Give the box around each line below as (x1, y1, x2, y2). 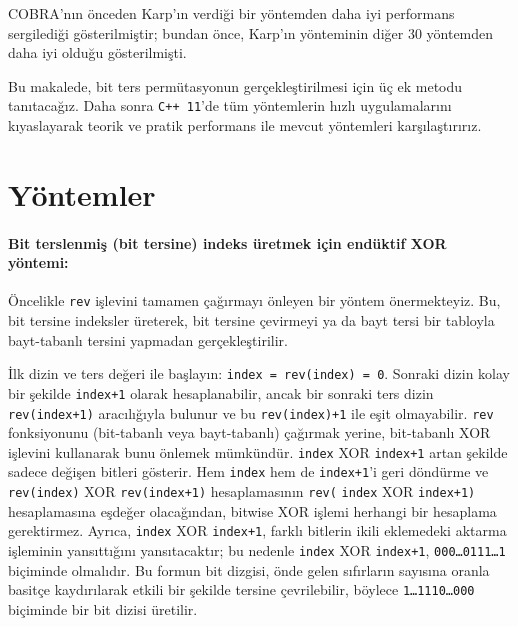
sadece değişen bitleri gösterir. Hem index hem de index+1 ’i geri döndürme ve (8, 461, 489, 482)
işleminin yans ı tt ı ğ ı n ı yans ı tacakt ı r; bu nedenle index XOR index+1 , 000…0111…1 (8, 540, 506, 561)
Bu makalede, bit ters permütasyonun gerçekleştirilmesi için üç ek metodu (8, 75, 463, 96)
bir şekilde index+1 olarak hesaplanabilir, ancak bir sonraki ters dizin (8, 382, 434, 403)
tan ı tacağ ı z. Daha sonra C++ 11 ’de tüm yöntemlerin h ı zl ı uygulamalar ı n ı (8, 95, 452, 116)
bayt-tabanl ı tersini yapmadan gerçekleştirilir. (8, 329, 288, 350)
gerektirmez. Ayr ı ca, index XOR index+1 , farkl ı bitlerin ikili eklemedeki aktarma (8, 520, 507, 541)
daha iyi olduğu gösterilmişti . (8, 42, 187, 63)
